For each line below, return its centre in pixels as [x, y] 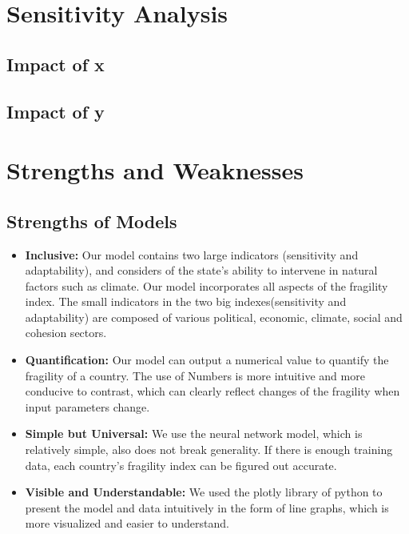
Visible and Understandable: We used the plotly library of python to [204, 492]
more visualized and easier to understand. [127, 523]
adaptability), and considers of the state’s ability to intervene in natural [201, 270]
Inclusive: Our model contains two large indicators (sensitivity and [192, 254]
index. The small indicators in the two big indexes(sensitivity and [186, 301]
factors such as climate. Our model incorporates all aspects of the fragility [206, 285]
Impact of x [56, 64]
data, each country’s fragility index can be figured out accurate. [181, 465]
